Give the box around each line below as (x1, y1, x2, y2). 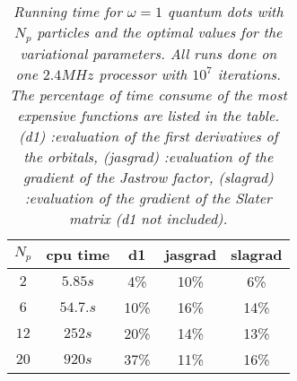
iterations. (217, 63, 281, 84)
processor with (99, 63, 188, 84)
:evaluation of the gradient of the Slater (24, 186, 272, 208)
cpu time (46, 243, 110, 264)
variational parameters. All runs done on (20, 42, 277, 64)
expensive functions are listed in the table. (17, 104, 280, 126)
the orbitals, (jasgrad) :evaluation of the (23, 145, 274, 167)
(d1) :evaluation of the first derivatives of (18, 125, 278, 146)
